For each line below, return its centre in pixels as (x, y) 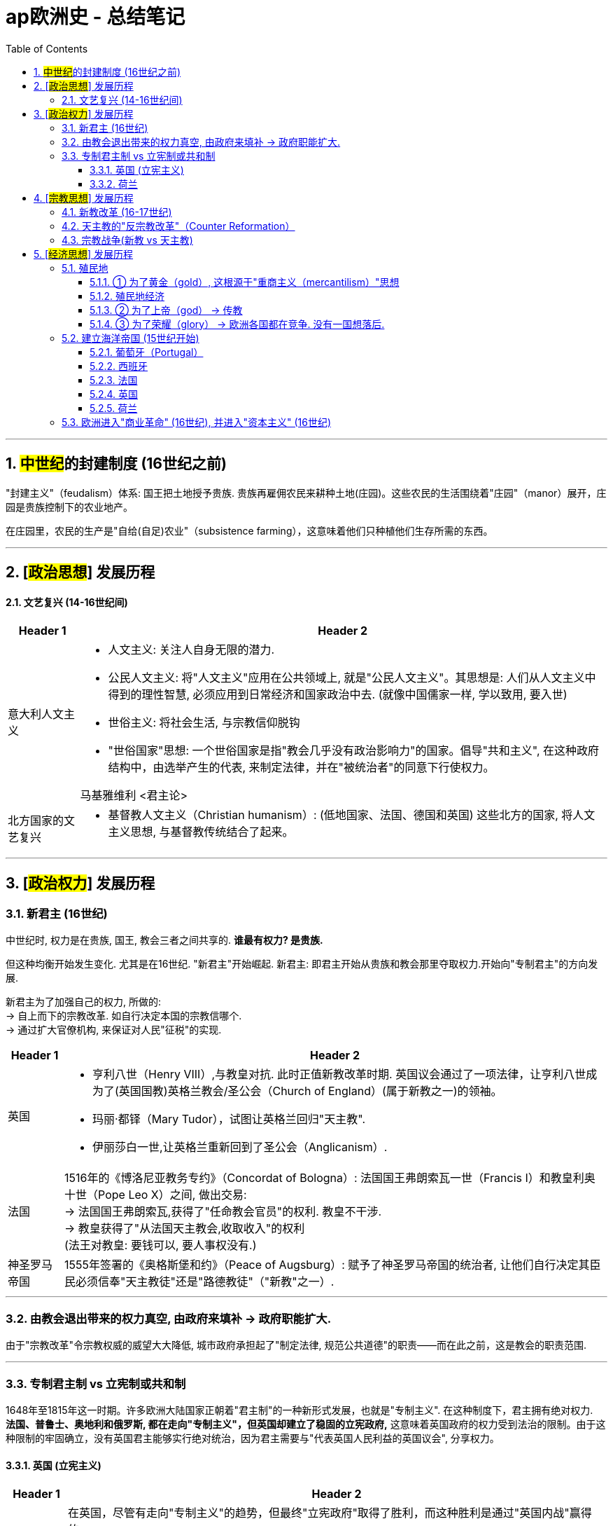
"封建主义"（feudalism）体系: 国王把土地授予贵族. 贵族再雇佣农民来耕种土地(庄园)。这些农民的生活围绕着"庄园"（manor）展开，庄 (306, 493)
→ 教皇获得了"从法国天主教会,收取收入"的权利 (185, 1229)
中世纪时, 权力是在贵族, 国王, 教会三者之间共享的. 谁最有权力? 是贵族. (164, 940)
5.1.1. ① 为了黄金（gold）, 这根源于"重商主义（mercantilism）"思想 (245, 282)
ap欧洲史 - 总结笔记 (96, 17)
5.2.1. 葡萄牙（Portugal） (147, 352)
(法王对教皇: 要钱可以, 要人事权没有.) (161, 1245)
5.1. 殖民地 (85, 268)
